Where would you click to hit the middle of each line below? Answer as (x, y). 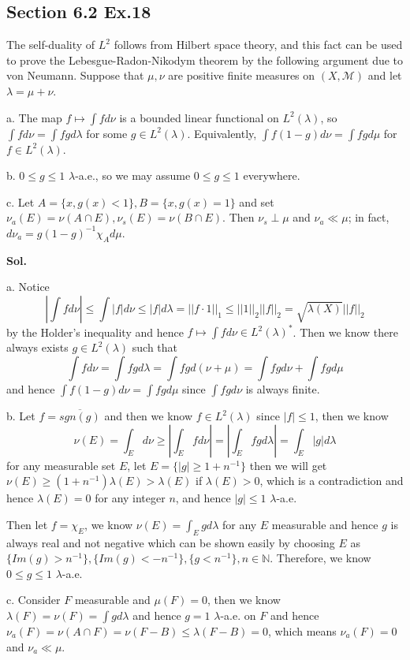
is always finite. (283, 389)
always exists (37, 347)
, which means (302, 630)
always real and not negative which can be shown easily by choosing (171, 542)
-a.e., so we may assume (133, 175)
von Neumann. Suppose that (75, 75)
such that (155, 347)
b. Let (21, 416)
